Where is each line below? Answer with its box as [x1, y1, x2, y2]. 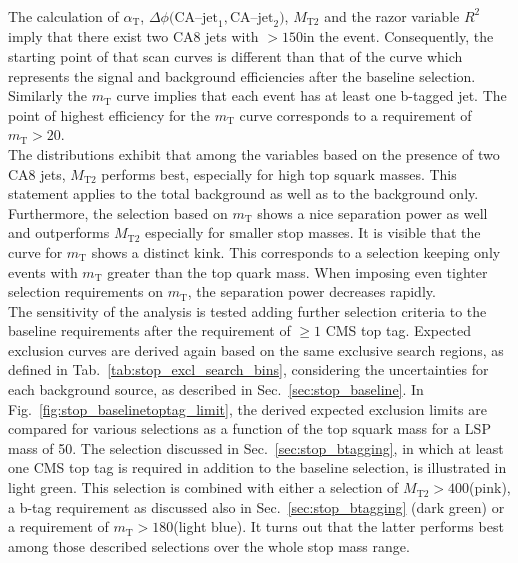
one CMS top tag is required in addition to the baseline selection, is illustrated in [8, 457, 507, 478]
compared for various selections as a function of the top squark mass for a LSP [8, 418, 491, 439]
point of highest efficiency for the [8, 104, 210, 125]
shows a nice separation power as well [257, 202, 488, 223]
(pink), [469, 477, 511, 498]
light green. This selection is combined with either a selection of [8, 477, 399, 498]
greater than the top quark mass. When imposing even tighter [107, 261, 488, 282]
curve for [8, 241, 63, 262]
